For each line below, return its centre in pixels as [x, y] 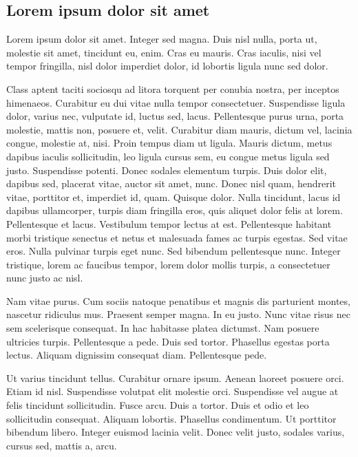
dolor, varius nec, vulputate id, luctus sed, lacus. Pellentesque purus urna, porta [175, 116]
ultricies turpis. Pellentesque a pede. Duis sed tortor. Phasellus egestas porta [168, 341]
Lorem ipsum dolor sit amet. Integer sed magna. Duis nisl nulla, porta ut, [162, 39]
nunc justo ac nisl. [45, 278]
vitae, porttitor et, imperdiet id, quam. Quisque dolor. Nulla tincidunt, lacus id [173, 196]
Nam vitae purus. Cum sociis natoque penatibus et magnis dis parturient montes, [178, 300]
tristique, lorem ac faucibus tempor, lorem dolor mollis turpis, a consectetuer [168, 264]
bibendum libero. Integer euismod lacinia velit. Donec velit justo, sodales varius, [176, 432]
